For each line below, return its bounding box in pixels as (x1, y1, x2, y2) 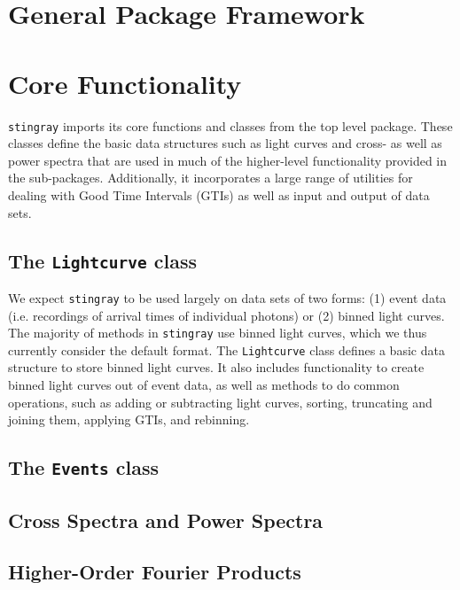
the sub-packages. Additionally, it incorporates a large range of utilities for (8, 168, 413, 187)
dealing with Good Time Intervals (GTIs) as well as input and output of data (8, 185, 430, 204)
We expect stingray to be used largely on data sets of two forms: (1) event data (8, 288, 447, 307)
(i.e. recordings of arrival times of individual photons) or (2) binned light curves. (8, 306, 445, 324)
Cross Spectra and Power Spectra (8, 506, 324, 533)
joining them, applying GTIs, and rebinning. (8, 410, 250, 429)
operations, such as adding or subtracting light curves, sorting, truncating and (8, 392, 433, 411)
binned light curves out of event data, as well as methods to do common (8, 376, 400, 394)
